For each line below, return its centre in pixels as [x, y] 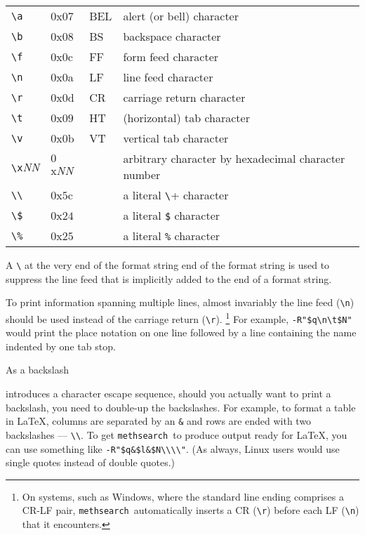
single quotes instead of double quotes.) [91, 462]
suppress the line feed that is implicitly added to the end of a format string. [169, 278]
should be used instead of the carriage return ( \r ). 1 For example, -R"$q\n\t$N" [179, 317]
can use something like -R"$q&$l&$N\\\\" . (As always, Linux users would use [173, 448]
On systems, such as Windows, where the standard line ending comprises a [183, 496]
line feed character [168, 77]
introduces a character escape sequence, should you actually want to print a [168, 393]
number [142, 174]
